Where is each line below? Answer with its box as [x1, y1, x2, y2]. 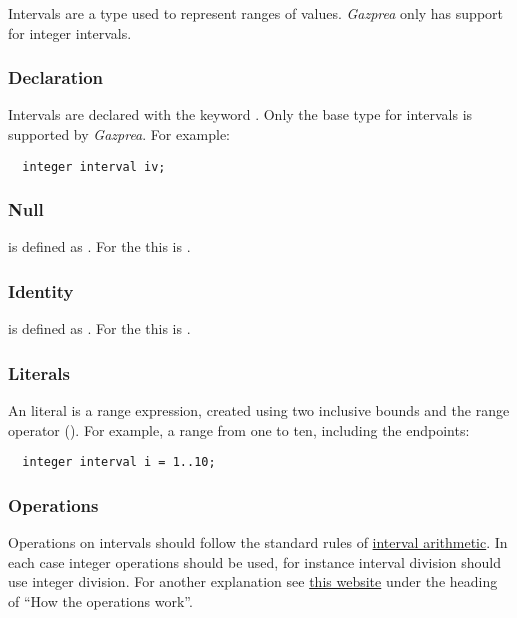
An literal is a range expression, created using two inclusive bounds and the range [8, 400, 510, 421]
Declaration [8, 65, 104, 90]
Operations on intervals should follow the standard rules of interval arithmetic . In [8, 532, 508, 553]
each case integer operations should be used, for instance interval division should [8, 551, 502, 572]
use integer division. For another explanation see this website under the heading [8, 571, 498, 592]
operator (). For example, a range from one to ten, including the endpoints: [8, 419, 470, 440]
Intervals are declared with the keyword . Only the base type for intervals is [8, 104, 473, 125]
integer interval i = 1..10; [22, 455, 216, 470]
